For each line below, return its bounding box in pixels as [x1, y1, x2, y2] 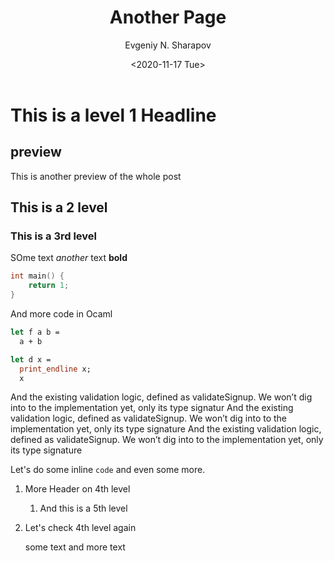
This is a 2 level [10, 199, 108, 216]
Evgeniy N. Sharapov [124, 39, 212, 51]
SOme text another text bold [10, 252, 128, 264]
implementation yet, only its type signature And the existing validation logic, [10, 423, 322, 435]
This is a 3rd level [10, 229, 97, 243]
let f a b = [10, 327, 60, 338]
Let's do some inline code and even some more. [10, 464, 206, 476]
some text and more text [24, 541, 126, 553]
